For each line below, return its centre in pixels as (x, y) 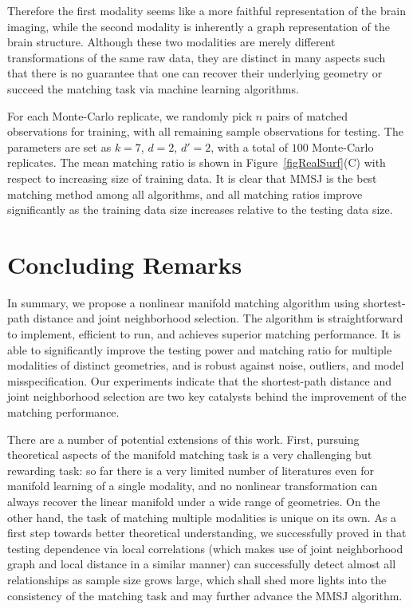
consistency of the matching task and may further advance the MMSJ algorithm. (205, 595)
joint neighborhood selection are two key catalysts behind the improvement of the (207, 396)
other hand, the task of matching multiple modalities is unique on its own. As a (202, 517)
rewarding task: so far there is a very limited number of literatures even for (191, 470)
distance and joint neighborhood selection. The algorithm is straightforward (218, 318)
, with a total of (250, 146)
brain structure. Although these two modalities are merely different (171, 42)
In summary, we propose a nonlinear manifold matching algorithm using (183, 302)
